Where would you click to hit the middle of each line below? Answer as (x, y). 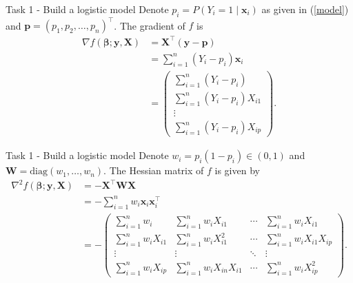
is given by (237, 170)
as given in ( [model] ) (305, 9)
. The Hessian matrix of (154, 170)
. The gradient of (150, 25)
